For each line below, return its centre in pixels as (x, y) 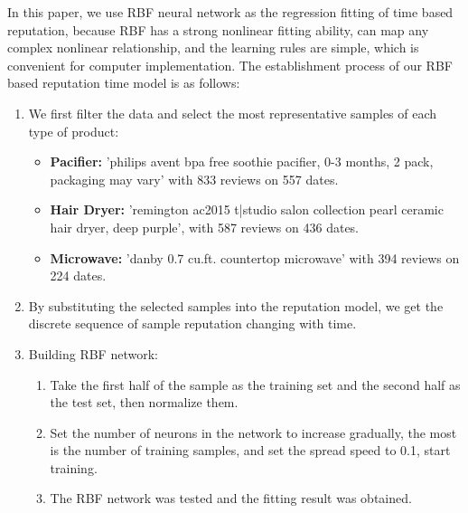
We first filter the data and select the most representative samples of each (233, 113)
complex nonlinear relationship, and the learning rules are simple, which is (213, 47)
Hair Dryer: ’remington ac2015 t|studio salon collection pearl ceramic (247, 209)
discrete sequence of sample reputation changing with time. (192, 323)
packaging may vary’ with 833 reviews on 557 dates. (194, 179)
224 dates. (78, 275)
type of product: (74, 131)
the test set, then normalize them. (144, 402)
